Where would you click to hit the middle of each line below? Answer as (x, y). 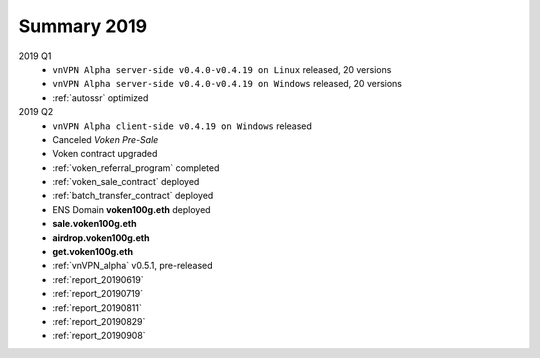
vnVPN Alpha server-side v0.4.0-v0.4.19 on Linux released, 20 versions (222, 69)
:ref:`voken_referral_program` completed (136, 167)
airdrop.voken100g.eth (101, 237)
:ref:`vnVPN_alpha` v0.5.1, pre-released (133, 266)
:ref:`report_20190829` (99, 321)
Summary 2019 (83, 26)
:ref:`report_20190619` (98, 279)
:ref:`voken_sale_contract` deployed (126, 182)
